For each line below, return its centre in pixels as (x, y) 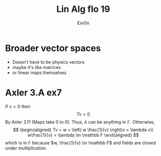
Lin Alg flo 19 (83, 9)
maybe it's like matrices (36, 67)
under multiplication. (26, 148)
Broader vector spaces (53, 48)
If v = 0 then (18, 106)
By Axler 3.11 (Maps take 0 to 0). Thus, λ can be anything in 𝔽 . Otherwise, (80, 122)
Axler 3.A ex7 (33, 92)
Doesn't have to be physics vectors (48, 62)
